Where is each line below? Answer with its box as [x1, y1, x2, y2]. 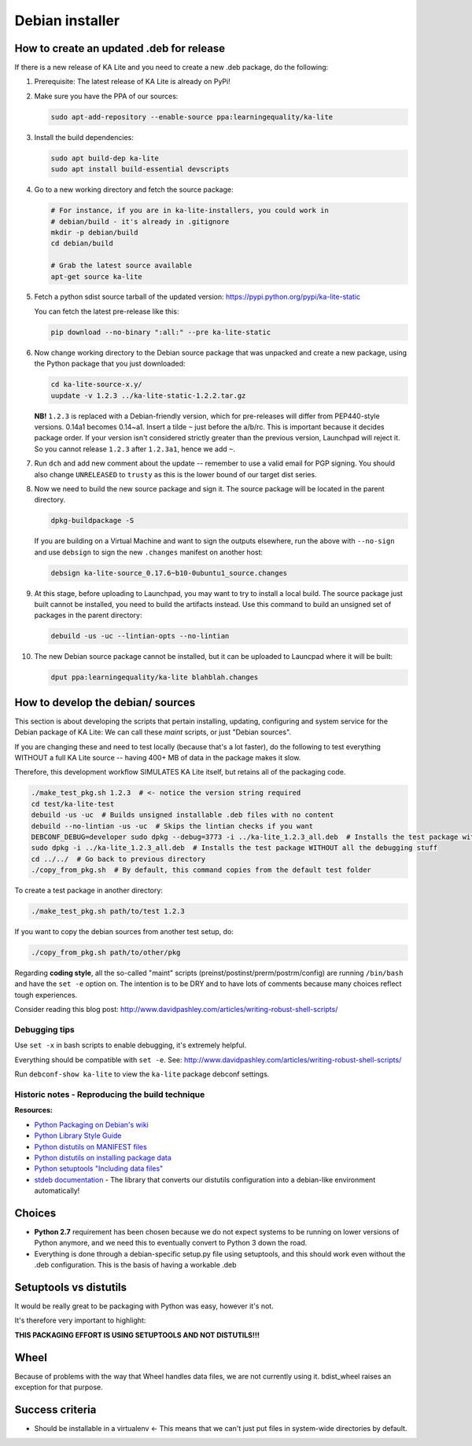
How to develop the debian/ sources [14, 696, 196, 709]
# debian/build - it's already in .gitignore [50, 217, 230, 226]
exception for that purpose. [14, 1382, 103, 1392]
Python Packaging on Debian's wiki [34, 1120, 149, 1129]
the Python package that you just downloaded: [34, 359, 186, 369]
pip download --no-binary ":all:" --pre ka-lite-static [50, 327, 271, 337]
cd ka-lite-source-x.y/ [50, 380, 143, 389]
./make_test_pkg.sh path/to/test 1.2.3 [31, 907, 185, 916]
